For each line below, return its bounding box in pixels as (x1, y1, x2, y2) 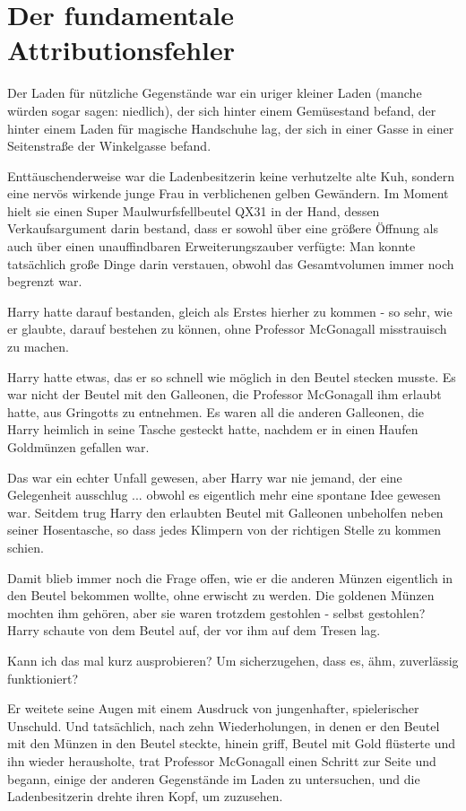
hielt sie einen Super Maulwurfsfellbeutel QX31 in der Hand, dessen (7, 201, 380, 220)
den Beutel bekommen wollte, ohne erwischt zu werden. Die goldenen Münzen (7, 586, 435, 605)
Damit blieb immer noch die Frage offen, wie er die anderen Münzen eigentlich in (7, 568, 453, 587)
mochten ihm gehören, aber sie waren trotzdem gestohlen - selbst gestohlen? (7, 603, 426, 622)
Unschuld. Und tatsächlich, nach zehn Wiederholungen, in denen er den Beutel (7, 716, 440, 735)
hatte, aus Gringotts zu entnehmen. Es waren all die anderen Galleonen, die (7, 402, 425, 421)
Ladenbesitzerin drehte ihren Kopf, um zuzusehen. (7, 787, 283, 806)
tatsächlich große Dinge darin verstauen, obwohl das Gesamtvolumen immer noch (7, 254, 454, 273)
